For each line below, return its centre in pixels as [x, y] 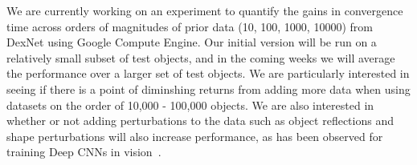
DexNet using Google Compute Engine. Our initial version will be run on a [192, 42]
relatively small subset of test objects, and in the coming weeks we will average [201, 57]
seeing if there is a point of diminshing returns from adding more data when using [208, 89]
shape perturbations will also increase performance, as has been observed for [195, 136]
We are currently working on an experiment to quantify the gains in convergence [205, 10]
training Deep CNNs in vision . [84, 152]
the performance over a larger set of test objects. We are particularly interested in [208, 73]
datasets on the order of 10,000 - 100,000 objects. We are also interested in [190, 105]
